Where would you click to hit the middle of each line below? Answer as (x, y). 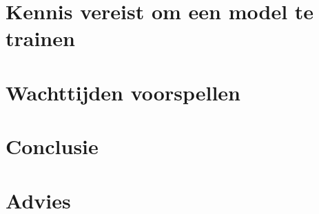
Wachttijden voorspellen (123, 92)
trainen (40, 38)
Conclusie (52, 146)
